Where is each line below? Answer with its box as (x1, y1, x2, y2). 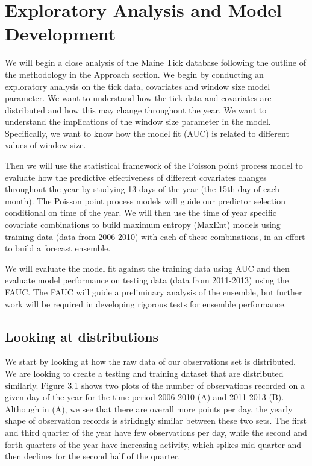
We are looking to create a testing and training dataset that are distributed (5, 367, 284, 379)
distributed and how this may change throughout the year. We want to (5, 103, 267, 116)
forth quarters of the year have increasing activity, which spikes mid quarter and (5, 438, 302, 450)
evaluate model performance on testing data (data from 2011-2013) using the (5, 274, 289, 286)
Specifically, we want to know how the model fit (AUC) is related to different (5, 127, 289, 139)
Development (5, 21, 116, 46)
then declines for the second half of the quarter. (5, 450, 181, 462)
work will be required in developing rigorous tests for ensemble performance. (5, 297, 287, 310)
